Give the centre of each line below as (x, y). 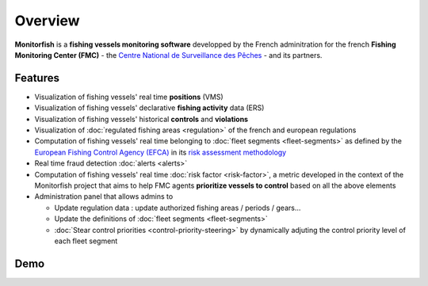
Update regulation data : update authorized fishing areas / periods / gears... (178, 208)
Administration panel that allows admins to (104, 196)
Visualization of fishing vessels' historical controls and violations (141, 119)
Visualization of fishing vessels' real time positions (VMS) (129, 97)
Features (37, 78)
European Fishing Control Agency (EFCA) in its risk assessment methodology (160, 152)
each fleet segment (86, 241)
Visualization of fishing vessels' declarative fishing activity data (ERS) (149, 108)
